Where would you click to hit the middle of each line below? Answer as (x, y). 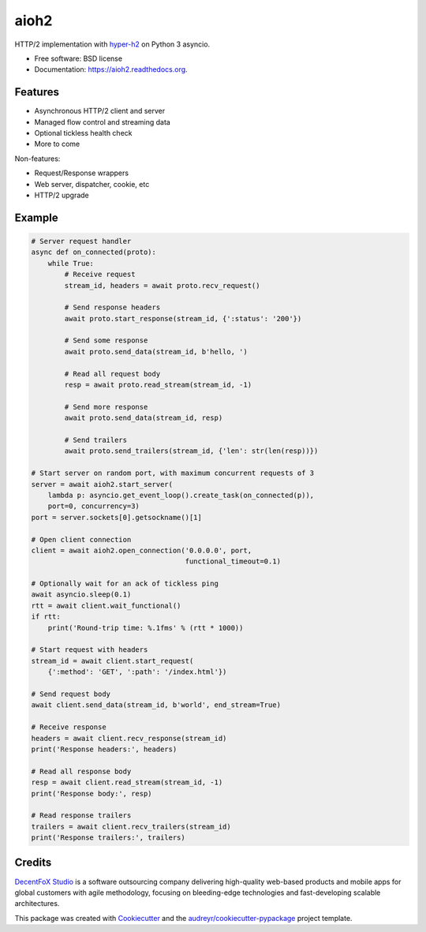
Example (36, 217)
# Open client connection (81, 539)
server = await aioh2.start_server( (102, 484)
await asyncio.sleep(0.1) (81, 595)
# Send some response (106, 341)
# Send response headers (112, 307)
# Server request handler (81, 241)
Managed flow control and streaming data (103, 122)
